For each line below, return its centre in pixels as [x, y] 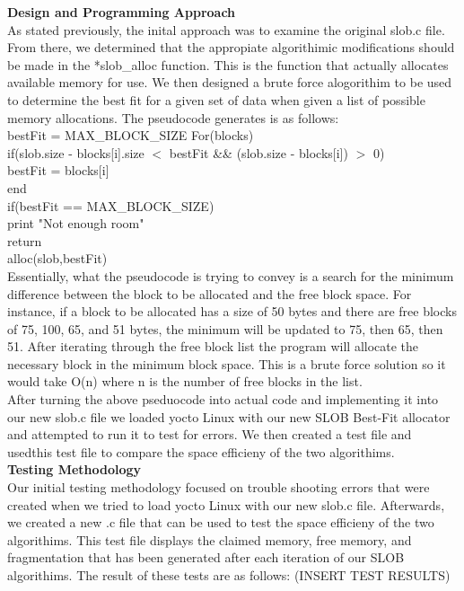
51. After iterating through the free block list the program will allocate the [213, 346]
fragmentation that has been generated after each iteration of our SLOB [206, 557]
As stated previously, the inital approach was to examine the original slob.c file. [226, 29]
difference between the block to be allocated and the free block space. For [210, 293]
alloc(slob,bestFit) [57, 258]
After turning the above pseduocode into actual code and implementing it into [223, 399]
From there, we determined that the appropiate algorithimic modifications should [231, 47]
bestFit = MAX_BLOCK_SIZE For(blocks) [131, 135]
